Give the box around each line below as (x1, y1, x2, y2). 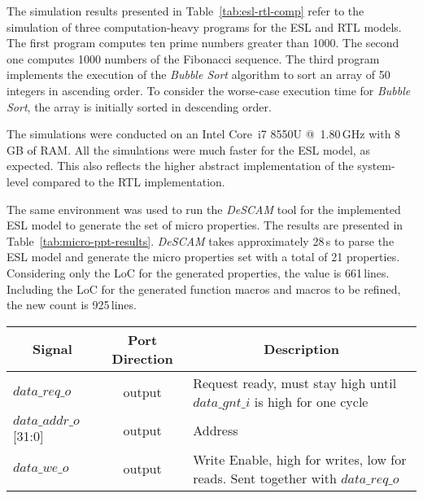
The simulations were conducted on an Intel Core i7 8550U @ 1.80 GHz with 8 (7, 125, 401, 142)
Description (264, 339, 339, 359)
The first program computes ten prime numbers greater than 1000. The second (7, 34, 399, 51)
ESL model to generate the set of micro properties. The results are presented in (7, 216, 403, 234)
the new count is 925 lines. (7, 296, 137, 313)
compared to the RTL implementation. (32, 173, 225, 190)
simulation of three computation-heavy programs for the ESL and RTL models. (7, 18, 402, 35)
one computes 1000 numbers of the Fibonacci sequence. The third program (7, 50, 380, 67)
